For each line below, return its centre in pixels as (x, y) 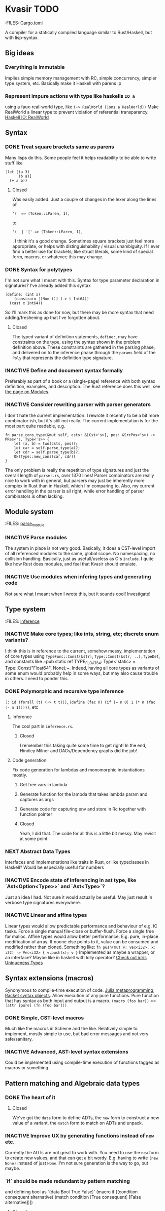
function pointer (36, 814)
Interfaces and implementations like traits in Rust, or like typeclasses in (77, 862)
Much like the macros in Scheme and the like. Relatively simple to (71, 1028)
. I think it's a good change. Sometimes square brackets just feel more (83, 241)
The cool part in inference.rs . (43, 726)
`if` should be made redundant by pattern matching (67, 1181)
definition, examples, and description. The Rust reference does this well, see (83, 387)
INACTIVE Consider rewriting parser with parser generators (78, 404)
